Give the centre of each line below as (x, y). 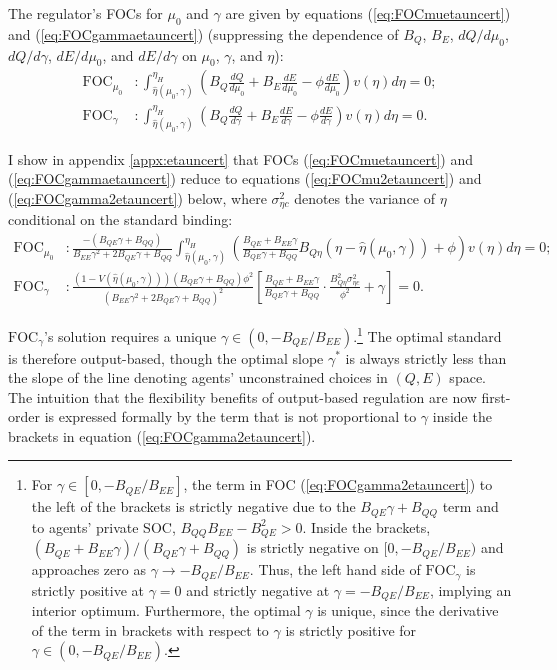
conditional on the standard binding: (120, 219)
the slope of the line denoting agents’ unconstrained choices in (198, 377)
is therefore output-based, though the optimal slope (166, 357)
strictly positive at (87, 589)
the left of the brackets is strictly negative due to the (193, 506)
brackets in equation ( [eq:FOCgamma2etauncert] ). (162, 435)
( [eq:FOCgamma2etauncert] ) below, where (137, 197)
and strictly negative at (258, 589)
